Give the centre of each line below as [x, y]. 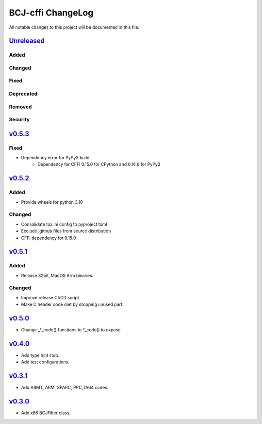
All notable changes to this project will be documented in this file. [74, 27]
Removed [20, 107]
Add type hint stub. [40, 355]
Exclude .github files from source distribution [66, 231]
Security [19, 120]
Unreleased [27, 41]
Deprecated [23, 94]
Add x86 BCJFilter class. [46, 413]
